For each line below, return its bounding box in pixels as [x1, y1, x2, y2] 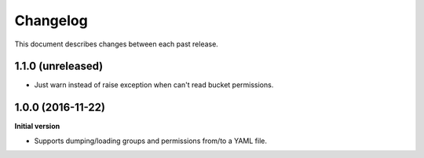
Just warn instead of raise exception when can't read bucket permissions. [34, 80, 274, 90]
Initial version [14, 122, 60, 131]
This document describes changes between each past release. [14, 39, 219, 49]
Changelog [14, 12, 88, 29]
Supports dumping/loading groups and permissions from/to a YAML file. [34, 136, 267, 145]
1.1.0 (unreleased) [14, 60, 104, 73]
